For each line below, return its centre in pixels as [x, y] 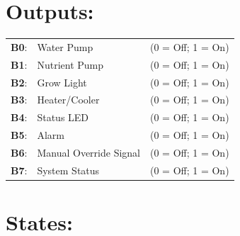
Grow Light [62, 82]
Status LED [63, 117]
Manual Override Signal [88, 152]
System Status [68, 170]
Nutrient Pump [70, 64]
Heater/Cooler [68, 100]
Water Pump [65, 46]
